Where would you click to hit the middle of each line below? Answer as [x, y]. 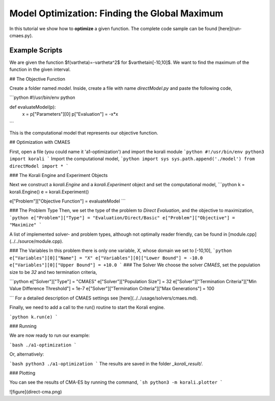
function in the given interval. [40, 69]
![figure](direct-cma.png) [36, 392]
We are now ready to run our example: [50, 335]
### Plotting [22, 373]
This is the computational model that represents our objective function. [84, 133]
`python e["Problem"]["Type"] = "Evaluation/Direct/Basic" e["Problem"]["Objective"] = [122, 218]
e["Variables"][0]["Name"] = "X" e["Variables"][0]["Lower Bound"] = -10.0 [106, 258]
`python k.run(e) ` [34, 317]
